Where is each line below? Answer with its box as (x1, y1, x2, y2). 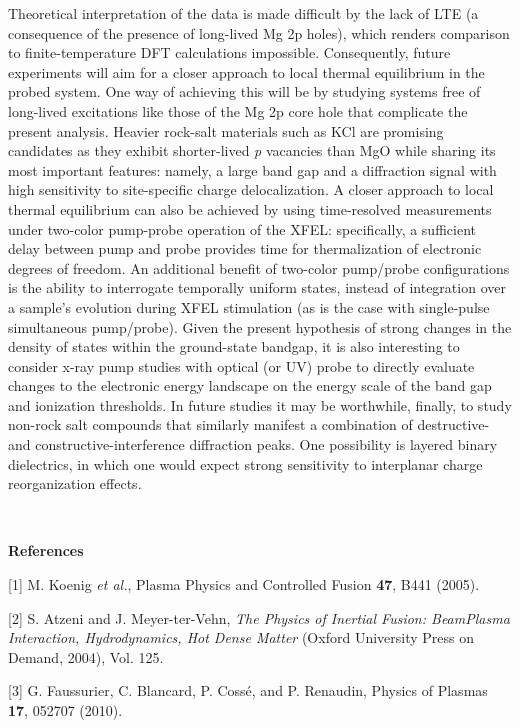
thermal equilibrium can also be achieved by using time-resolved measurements (8, 198, 492, 219)
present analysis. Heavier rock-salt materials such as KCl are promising (8, 120, 444, 141)
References (8, 540, 84, 561)
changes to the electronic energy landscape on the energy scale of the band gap (8, 375, 492, 396)
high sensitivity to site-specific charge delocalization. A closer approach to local (8, 179, 494, 200)
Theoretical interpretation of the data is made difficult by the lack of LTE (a (8, 3, 479, 23)
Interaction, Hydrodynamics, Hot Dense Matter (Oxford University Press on (8, 627, 474, 648)
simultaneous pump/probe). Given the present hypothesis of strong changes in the (8, 316, 512, 337)
